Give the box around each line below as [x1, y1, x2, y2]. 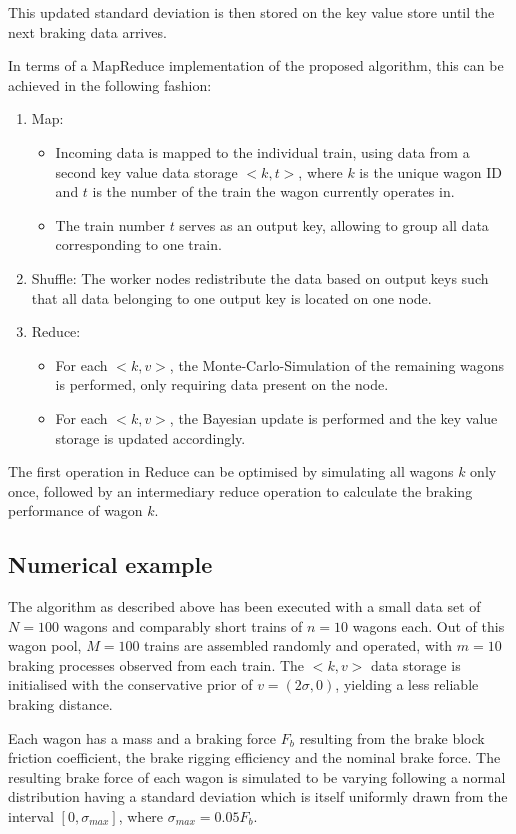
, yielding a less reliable [335, 674, 479, 695]
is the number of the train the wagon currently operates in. [92, 181, 455, 202]
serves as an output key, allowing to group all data [179, 214, 489, 235]
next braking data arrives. [8, 21, 167, 42]
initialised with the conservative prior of [8, 674, 253, 695]
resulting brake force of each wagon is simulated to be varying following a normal [8, 766, 506, 787]
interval [8, 806, 54, 827]
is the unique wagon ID [359, 161, 502, 182]
